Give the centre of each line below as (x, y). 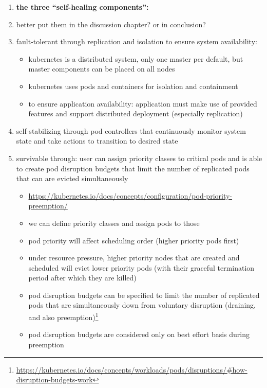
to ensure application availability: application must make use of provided (143, 103)
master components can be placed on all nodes (102, 69)
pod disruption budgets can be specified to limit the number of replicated (144, 295)
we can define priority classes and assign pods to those (114, 223)
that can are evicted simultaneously (72, 178)
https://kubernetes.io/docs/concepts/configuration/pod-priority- (130, 195)
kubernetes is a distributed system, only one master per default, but (136, 58)
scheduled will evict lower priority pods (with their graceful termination (141, 267)
